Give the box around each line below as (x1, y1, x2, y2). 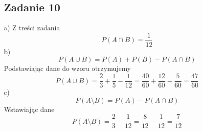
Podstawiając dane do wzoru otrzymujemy (4, 63, 131, 73)
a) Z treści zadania (4, 22, 60, 33)
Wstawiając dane (4, 104, 55, 114)
